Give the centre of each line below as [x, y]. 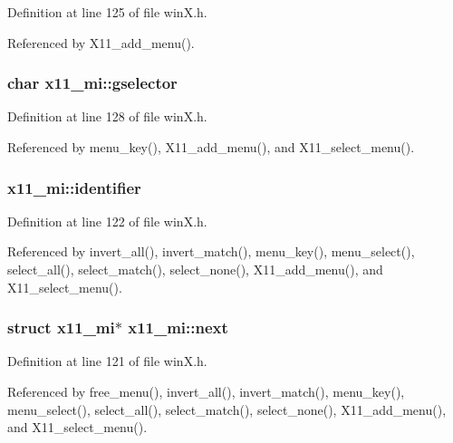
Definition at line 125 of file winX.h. [107, 12]
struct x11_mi [61, 327]
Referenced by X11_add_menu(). [101, 42]
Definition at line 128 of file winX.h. [107, 116]
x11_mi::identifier [74, 187]
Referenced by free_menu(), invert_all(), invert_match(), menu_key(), [206, 391]
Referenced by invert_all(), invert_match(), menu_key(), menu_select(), [211, 251]
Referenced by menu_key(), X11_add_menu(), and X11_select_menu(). [211, 147]
